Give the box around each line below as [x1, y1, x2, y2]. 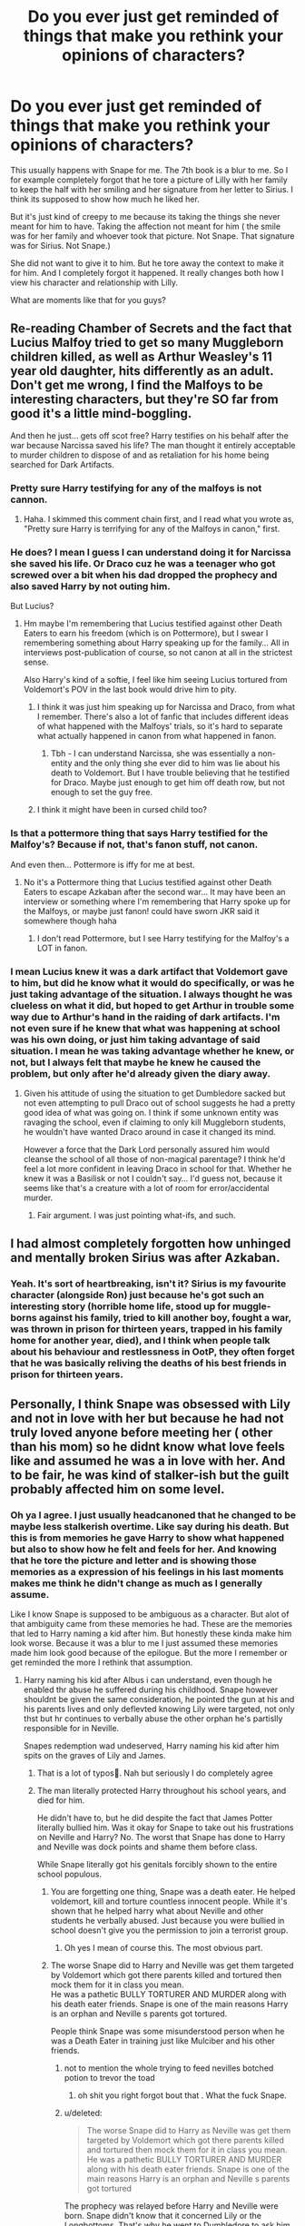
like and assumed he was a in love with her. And [10, 1453, 286, 1468]
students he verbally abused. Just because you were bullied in [50, 1915, 285, 1926]
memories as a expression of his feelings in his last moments [10, 1565, 284, 1578]
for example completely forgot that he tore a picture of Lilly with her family [10, 174, 289, 185]
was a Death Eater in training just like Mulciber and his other [50, 2035, 275, 2046]
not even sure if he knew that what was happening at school [10, 1021, 280, 1034]
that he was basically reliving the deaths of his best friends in [10, 1357, 287, 1370]
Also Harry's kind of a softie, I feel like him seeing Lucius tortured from [23, 675, 289, 685]
